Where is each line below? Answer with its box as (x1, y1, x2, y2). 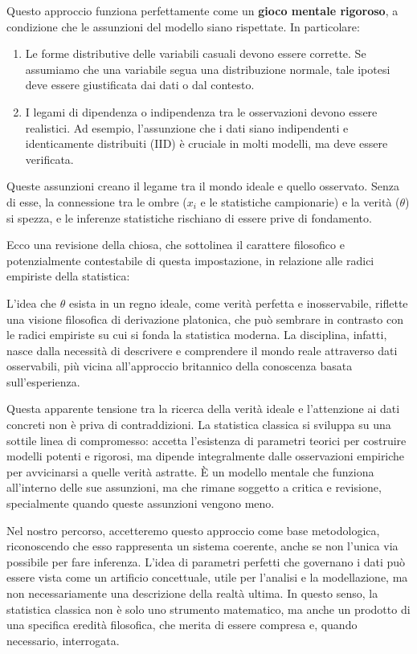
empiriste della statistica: (6, 268, 130, 284)
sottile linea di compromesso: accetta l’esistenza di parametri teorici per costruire (6, 431, 407, 448)
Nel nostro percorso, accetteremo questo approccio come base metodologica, (6, 521, 380, 538)
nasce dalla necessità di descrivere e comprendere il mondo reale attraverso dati (6, 341, 398, 358)
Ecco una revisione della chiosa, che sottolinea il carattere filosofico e (6, 236, 345, 253)
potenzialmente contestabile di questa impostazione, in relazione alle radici (6, 251, 374, 268)
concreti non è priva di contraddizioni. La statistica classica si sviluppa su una (6, 416, 391, 433)
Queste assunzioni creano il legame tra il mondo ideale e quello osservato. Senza (6, 178, 399, 194)
